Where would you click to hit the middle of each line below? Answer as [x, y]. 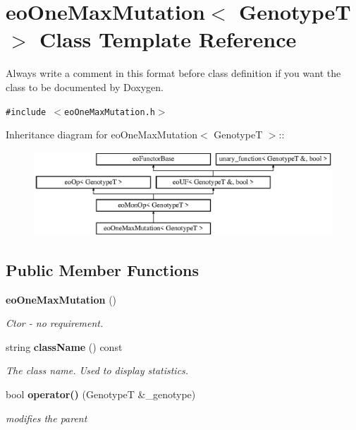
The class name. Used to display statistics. [97, 370]
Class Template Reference [168, 39]
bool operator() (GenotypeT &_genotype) [101, 394]
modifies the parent [47, 418]
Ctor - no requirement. [55, 323]
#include [26, 112]
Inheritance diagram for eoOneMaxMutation [102, 135]
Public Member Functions [102, 269]
